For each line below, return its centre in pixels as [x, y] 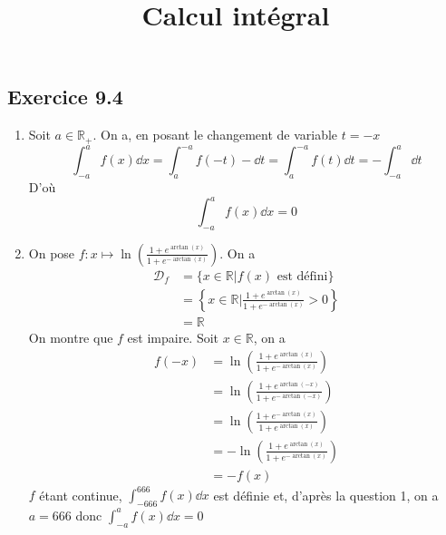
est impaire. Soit [173, 337]
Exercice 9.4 [65, 97]
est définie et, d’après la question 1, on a [326, 495]
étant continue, [81, 495]
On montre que [71, 337]
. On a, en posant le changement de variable [215, 135]
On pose [52, 253]
